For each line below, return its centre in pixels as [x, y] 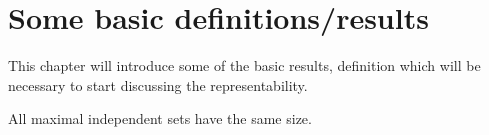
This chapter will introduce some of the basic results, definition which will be [244, 65]
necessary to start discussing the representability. [158, 84]
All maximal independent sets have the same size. [160, 118]
